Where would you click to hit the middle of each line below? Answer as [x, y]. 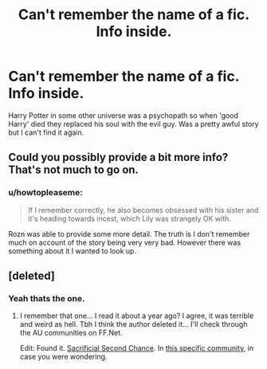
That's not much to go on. [74, 170]
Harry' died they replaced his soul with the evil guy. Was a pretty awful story [133, 124]
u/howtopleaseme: [45, 193]
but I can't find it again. [46, 132]
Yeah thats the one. [47, 298]
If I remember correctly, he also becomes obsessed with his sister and [143, 210]
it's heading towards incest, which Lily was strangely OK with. [129, 218]
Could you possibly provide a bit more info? [118, 157]
